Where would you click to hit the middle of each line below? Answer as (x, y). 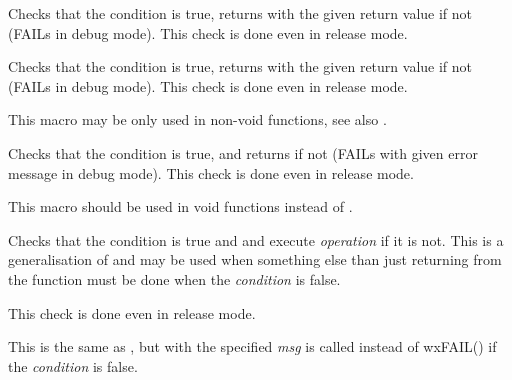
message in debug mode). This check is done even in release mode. (211, 172)
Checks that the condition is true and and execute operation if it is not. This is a (256, 239)
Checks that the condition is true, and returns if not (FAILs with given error (243, 152)
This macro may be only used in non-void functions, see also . (197, 119)
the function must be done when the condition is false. (174, 278)
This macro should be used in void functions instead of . (180, 206)
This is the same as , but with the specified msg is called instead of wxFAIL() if (252, 346)
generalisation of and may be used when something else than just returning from (255, 259)
